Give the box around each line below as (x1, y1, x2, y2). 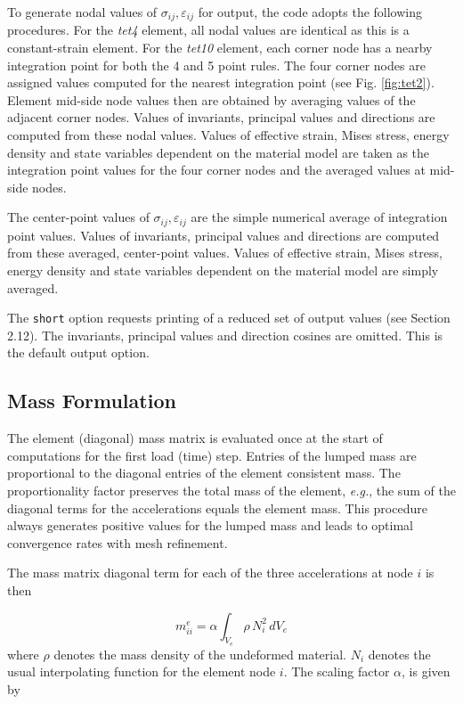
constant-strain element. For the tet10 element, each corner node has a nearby (7, 38, 433, 57)
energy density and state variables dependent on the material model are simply (7, 261, 439, 280)
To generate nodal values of (7, 3, 158, 20)
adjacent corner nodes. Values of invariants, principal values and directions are (7, 108, 435, 127)
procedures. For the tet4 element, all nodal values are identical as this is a (7, 20, 410, 39)
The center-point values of (7, 208, 150, 226)
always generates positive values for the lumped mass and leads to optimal (7, 516, 413, 535)
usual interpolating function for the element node (7, 662, 276, 681)
